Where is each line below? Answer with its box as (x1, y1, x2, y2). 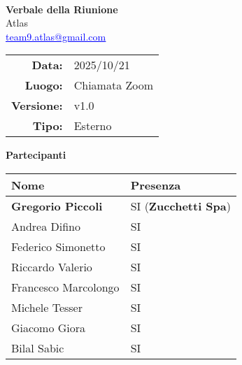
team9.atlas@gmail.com (6, 29, 106, 43)
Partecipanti (6, 148, 66, 162)
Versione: (11, 97, 63, 114)
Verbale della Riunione (6, 1, 118, 16)
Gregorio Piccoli (11, 197, 103, 214)
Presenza (130, 176, 181, 193)
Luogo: (24, 77, 63, 94)
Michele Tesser (11, 299, 83, 315)
